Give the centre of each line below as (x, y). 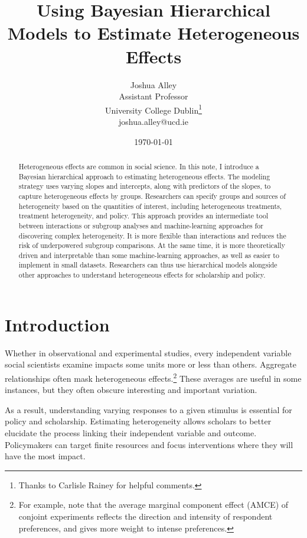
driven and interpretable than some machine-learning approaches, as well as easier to (149, 255)
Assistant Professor (153, 96)
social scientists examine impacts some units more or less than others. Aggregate (151, 364)
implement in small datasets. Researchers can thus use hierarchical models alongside (148, 265)
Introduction (57, 324)
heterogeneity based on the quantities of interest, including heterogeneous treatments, (150, 206)
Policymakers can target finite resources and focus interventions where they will (149, 444)
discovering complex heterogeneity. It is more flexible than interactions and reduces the (152, 235)
